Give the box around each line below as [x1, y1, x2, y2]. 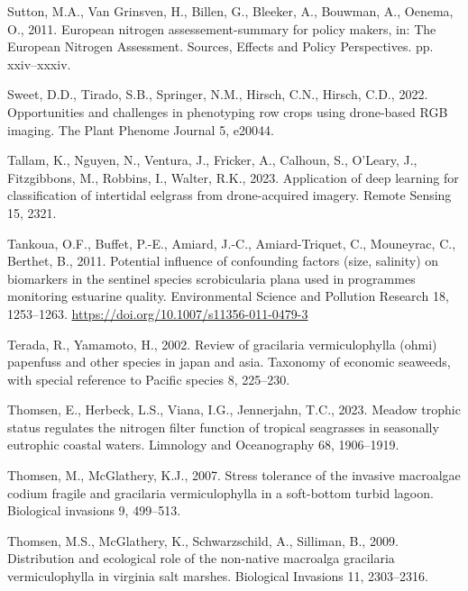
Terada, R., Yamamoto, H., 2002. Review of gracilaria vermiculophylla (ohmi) [7, 334, 437, 353]
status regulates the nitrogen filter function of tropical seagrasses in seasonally [7, 417, 439, 436]
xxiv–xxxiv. [7, 54, 71, 73]
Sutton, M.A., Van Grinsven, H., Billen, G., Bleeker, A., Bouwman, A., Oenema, [7, 2, 454, 20]
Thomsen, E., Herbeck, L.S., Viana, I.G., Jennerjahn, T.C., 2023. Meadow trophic [7, 400, 461, 419]
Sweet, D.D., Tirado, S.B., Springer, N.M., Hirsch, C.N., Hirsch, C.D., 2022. [7, 85, 428, 104]
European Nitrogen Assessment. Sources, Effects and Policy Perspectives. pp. [7, 37, 434, 56]
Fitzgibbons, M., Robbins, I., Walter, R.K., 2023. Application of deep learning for [7, 168, 459, 186]
